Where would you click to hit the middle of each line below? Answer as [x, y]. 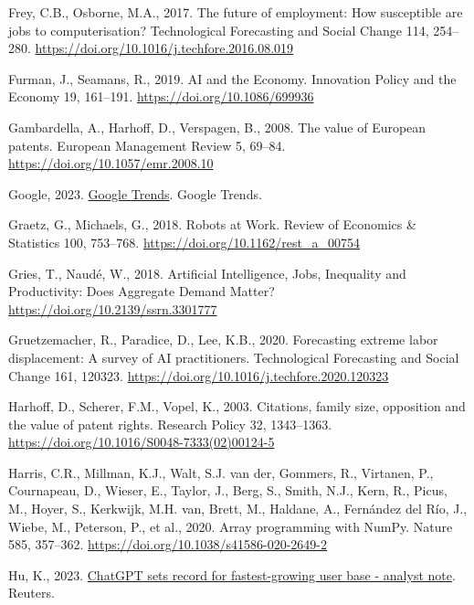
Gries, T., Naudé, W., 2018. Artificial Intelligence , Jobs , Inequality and [207, 273]
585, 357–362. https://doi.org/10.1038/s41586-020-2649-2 [168, 544]
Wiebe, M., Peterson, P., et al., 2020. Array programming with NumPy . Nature [231, 526]
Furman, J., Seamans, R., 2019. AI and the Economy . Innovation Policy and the [232, 78]
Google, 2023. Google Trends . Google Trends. [135, 193]
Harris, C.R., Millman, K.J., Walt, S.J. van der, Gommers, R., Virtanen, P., [221, 472]
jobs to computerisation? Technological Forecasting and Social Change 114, [219, 30]
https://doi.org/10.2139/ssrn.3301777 [113, 308]
